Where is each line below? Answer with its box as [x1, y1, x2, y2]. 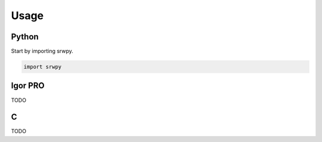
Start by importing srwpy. [11, 48, 74, 55]
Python [11, 32, 39, 42]
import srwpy [23, 63, 62, 70]
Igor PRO [11, 81, 45, 91]
